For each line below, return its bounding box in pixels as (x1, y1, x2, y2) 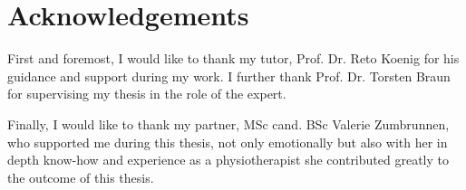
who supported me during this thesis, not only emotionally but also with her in (7, 132, 448, 151)
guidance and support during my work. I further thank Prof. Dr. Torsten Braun (7, 66, 451, 85)
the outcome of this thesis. (7, 167, 154, 186)
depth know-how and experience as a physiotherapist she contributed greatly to (7, 150, 449, 169)
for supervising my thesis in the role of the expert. (7, 84, 286, 103)
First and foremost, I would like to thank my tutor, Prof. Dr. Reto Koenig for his (7, 49, 460, 68)
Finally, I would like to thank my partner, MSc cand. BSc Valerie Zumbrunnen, (7, 114, 450, 133)
